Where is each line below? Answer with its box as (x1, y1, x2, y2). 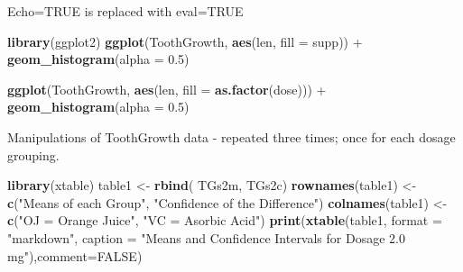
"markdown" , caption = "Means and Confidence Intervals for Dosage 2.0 (7, 228, 405, 247)
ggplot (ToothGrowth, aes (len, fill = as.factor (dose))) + (7, 79, 327, 98)
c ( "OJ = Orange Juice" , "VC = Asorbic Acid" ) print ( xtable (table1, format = (7, 211, 442, 230)
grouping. (7, 145, 60, 164)
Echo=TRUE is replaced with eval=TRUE (7, 2, 244, 20)
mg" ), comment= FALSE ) (7, 246, 143, 265)
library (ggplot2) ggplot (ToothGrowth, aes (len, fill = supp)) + (7, 32, 363, 50)
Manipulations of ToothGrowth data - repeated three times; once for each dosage (7, 127, 456, 146)
